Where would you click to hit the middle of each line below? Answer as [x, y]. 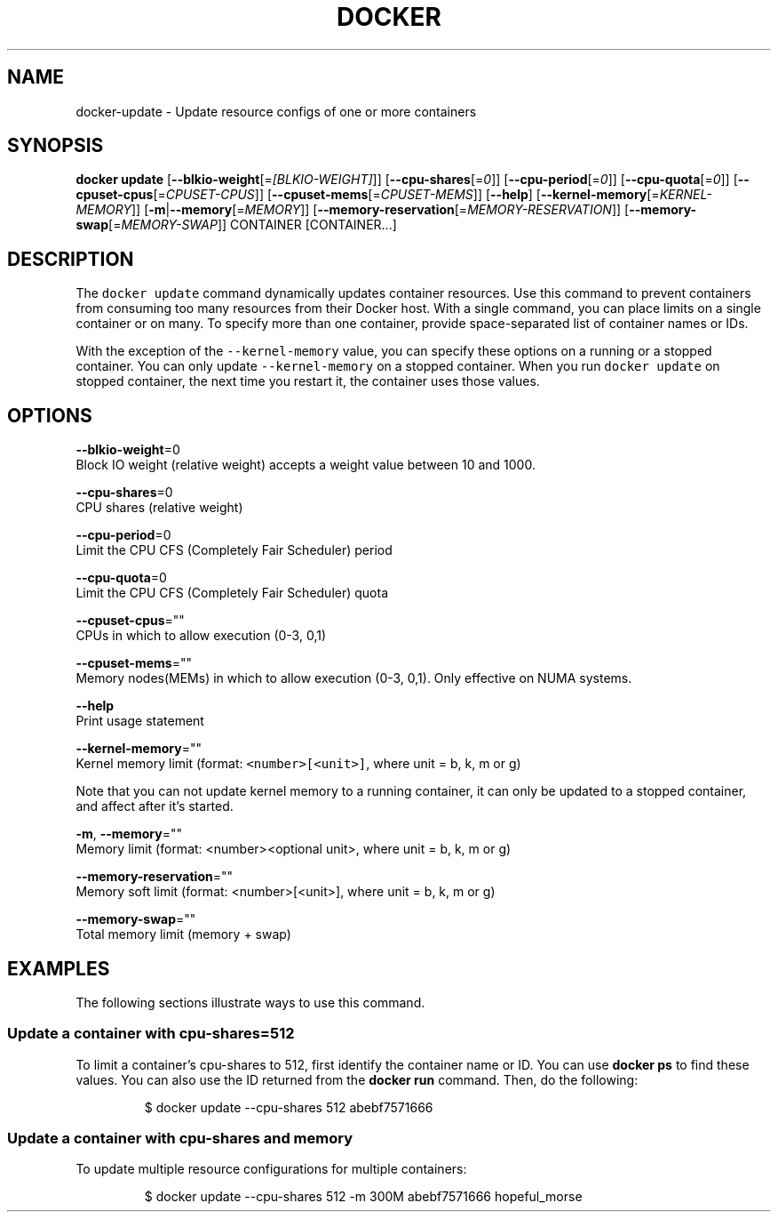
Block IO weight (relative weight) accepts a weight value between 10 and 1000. [306, 465]
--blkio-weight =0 [128, 450]
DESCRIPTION [71, 259]
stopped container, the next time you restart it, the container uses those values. [308, 381]
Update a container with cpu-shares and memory [180, 1139]
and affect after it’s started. [155, 806]
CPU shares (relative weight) [159, 508]
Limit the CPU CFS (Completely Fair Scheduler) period [234, 550]
